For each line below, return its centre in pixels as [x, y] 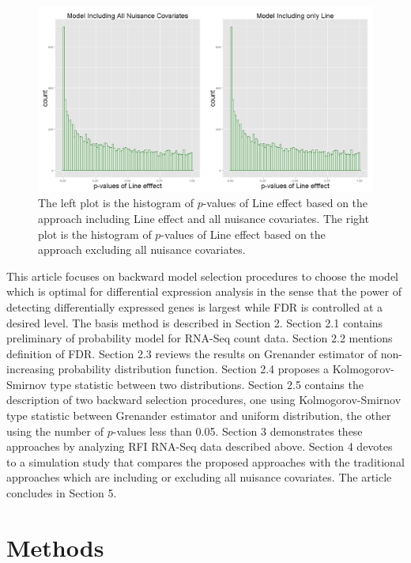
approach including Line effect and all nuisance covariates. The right [204, 218]
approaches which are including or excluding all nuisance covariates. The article [199, 477]
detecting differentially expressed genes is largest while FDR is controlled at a [194, 306]
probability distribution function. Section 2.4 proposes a [194, 369]
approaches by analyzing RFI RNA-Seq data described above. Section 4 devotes [200, 446]
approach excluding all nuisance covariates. [142, 249]
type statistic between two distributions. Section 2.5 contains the [207, 384]
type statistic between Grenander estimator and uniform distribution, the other [199, 416]
